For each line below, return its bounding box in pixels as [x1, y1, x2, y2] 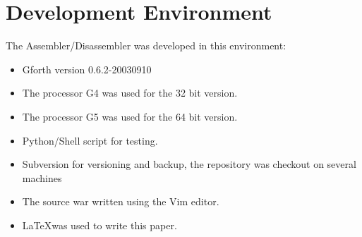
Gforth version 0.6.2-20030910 [22, 61, 152, 76]
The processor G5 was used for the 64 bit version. [22, 109, 238, 123]
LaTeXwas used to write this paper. [22, 217, 177, 232]
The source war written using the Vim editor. [22, 194, 219, 209]
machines [22, 170, 62, 185]
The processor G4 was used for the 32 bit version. [22, 85, 238, 100]
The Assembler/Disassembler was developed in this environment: [6, 38, 286, 53]
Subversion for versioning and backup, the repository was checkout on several [22, 157, 356, 171]
